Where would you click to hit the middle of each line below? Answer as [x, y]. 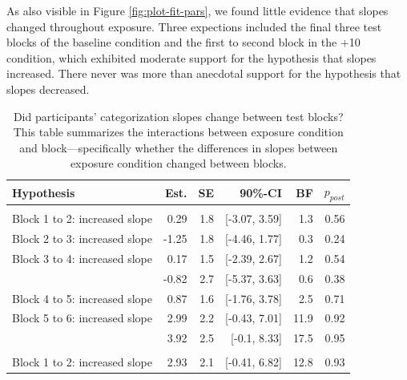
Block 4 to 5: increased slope [82, 298]
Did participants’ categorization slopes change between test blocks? [178, 116]
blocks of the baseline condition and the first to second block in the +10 [183, 42]
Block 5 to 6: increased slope [82, 318]
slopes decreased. [48, 89]
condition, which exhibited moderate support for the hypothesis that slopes [191, 57]
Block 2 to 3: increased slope [82, 239]
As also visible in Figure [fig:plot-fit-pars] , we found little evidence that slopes [197, 10]
